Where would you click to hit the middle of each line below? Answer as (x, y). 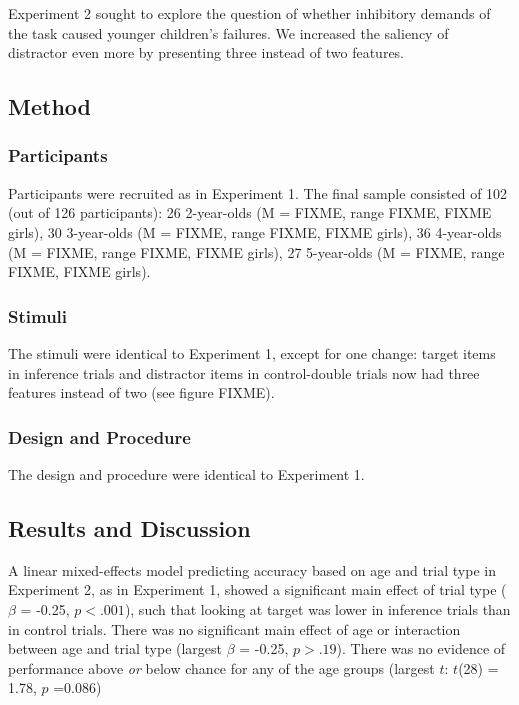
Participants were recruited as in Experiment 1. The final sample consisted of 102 (258, 192)
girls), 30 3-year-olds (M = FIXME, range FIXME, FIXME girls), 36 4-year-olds (255, 231)
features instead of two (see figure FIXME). (141, 392)
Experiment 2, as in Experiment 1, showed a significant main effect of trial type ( (257, 589)
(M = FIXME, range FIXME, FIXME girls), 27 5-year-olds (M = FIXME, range (256, 251)
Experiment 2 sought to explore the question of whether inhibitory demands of (249, 13)
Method (49, 106)
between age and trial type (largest (115, 648)
